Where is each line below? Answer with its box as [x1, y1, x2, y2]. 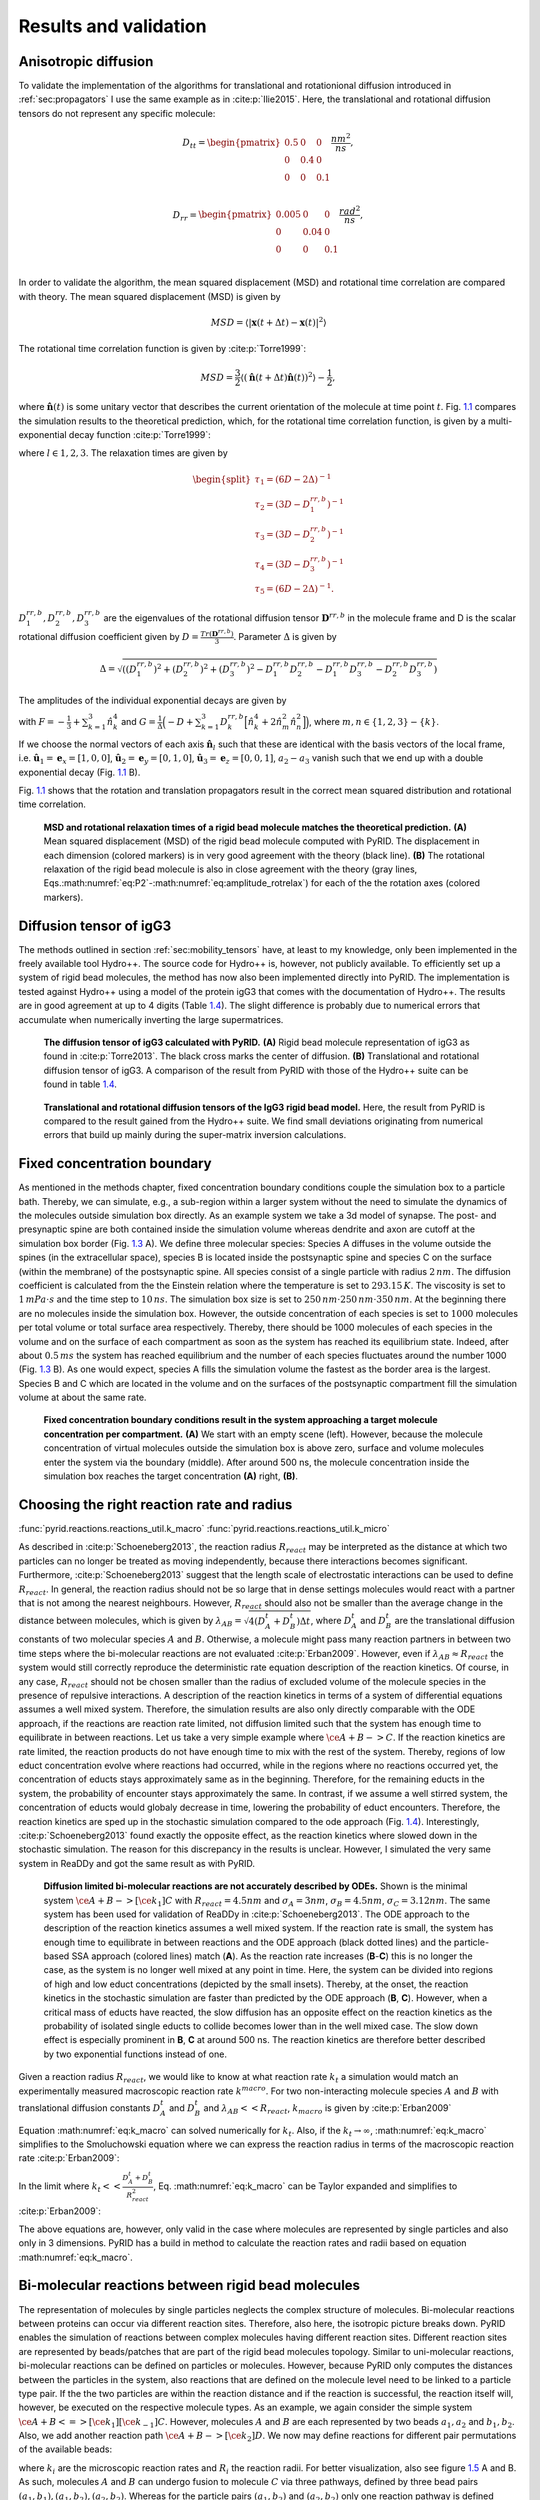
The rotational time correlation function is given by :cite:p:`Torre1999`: [18, 343, 307, 355]
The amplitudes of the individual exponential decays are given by [18, 694, 287, 706]
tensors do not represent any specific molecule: [18, 107, 216, 119]
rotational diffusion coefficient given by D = [18, 630, 199, 642]
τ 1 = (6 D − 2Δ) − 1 [254, 471, 332, 487]
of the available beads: [18, 2443, 113, 2455]
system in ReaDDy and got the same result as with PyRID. [18, 1857, 255, 1869]
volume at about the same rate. [18, 1391, 147, 1404]
